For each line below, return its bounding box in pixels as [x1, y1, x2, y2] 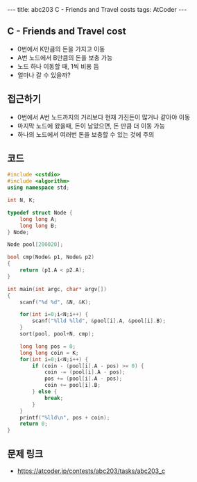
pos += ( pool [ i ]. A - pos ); [44, 375, 123, 383]
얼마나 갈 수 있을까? [17, 71, 71, 79]
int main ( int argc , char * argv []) [7, 285, 108, 292]
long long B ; [19, 222, 58, 229]
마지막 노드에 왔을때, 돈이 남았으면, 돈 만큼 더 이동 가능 [17, 122, 165, 130]
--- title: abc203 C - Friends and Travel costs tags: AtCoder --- [7, 6, 187, 13]
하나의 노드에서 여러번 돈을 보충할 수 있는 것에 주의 [17, 130, 155, 138]
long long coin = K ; [19, 349, 79, 356]
